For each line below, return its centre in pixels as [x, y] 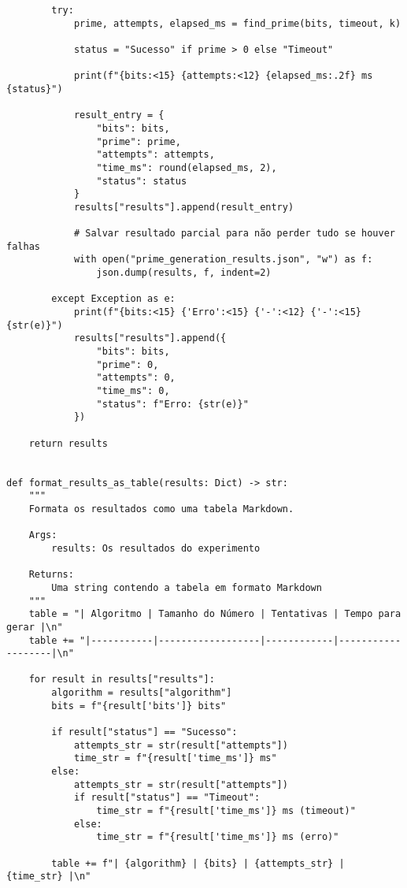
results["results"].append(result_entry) [184, 207]
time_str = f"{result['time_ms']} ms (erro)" [218, 837]
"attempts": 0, [136, 378]
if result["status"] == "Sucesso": [144, 732]
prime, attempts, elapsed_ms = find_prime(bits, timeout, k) [237, 23]
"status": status [142, 181]
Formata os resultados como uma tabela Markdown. [161, 509]
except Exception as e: [113, 299]
